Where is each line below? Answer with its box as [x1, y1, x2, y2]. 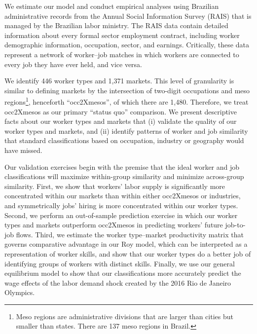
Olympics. [4, 287, 35, 297]
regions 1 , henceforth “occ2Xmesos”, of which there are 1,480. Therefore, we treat [4, 95, 249, 107]
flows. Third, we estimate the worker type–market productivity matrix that [16, 229, 244, 239]
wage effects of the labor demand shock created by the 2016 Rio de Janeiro [4, 277, 231, 288]
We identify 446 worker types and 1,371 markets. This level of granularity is [4, 75, 234, 86]
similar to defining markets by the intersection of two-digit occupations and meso [4, 85, 250, 95]
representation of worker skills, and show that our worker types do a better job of [4, 248, 251, 259]
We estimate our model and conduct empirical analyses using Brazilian [4, 1, 219, 11]
